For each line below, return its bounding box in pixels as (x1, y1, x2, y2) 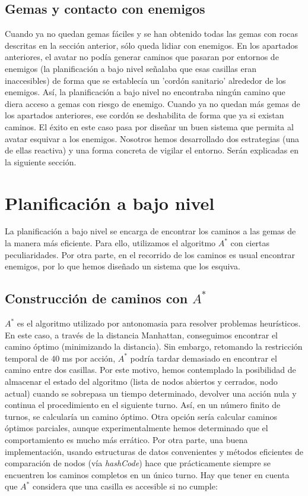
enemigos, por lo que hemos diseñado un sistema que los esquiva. (5, 260, 240, 272)
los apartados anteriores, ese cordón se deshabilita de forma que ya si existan (5, 109, 284, 121)
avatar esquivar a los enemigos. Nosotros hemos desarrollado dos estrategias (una (5, 132, 300, 145)
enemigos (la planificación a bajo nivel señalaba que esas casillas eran (5, 62, 256, 74)
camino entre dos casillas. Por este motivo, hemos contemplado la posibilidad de (5, 363, 296, 376)
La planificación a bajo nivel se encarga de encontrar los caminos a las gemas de (5, 225, 296, 237)
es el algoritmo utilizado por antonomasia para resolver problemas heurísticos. (17, 317, 301, 329)
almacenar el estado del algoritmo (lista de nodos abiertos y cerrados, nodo (5, 375, 278, 387)
